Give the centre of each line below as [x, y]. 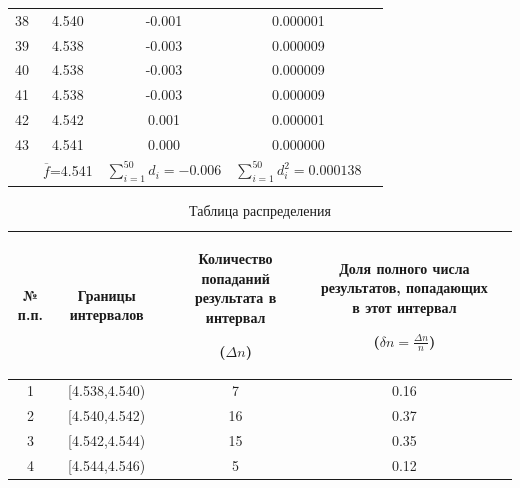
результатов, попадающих [404, 287]
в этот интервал [404, 307]
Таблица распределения [260, 209]
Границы [106, 294]
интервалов [106, 314]
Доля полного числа [404, 267]
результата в [235, 297]
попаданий [235, 277]
